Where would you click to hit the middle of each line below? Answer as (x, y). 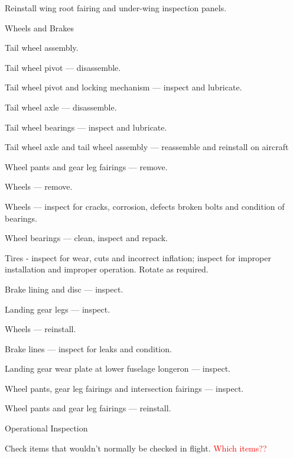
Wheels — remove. (39, 186)
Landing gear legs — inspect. (58, 309)
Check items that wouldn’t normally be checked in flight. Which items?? (136, 448)
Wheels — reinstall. (40, 329)
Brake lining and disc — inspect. (64, 289)
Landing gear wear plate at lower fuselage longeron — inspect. (118, 368)
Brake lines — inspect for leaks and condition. (88, 348)
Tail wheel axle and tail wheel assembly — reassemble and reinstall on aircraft (147, 147)
